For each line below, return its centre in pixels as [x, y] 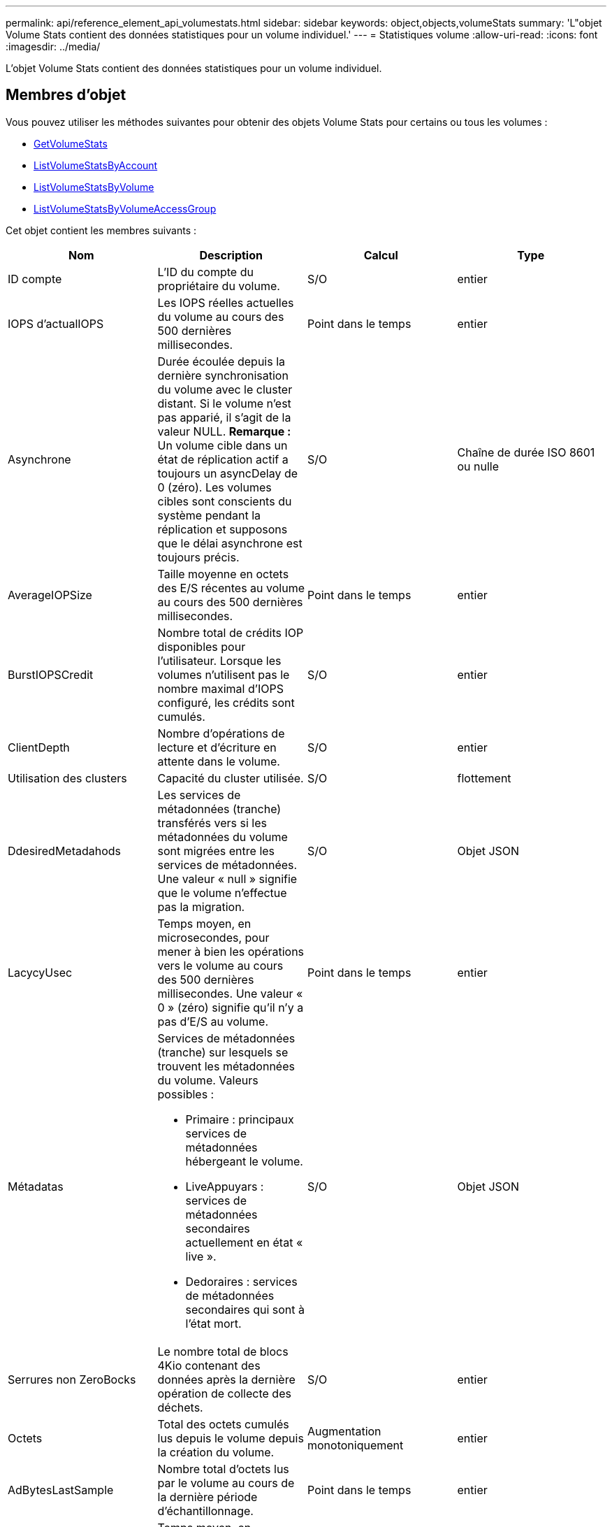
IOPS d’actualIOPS [56, 323]
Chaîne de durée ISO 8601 [526, 452]
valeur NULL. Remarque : [224, 431]
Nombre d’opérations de [221, 733]
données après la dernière [226, 1379]
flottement [484, 778]
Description [231, 255]
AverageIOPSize [50, 595]
